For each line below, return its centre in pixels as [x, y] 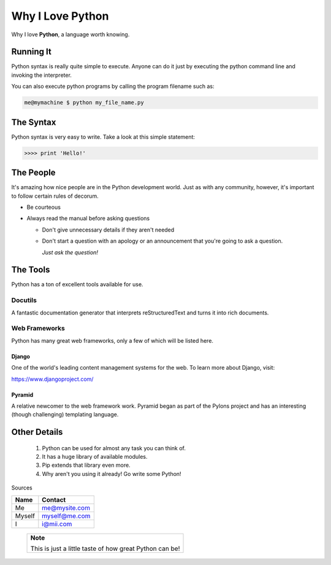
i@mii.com [57, 524]
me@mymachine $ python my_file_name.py [84, 103]
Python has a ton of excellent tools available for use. [77, 284]
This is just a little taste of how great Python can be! [105, 548]
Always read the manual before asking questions [88, 219]
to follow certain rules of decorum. [55, 196]
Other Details [37, 432]
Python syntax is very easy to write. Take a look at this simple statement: [103, 137]
